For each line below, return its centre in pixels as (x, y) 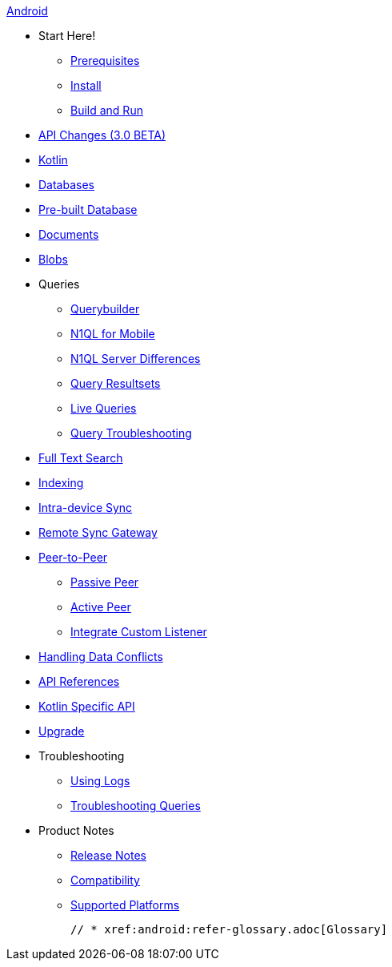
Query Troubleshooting (131, 433)
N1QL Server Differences (136, 359)
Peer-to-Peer (73, 557)
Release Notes (108, 855)
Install (86, 85)
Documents (69, 234)
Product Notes (76, 830)
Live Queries (104, 408)
